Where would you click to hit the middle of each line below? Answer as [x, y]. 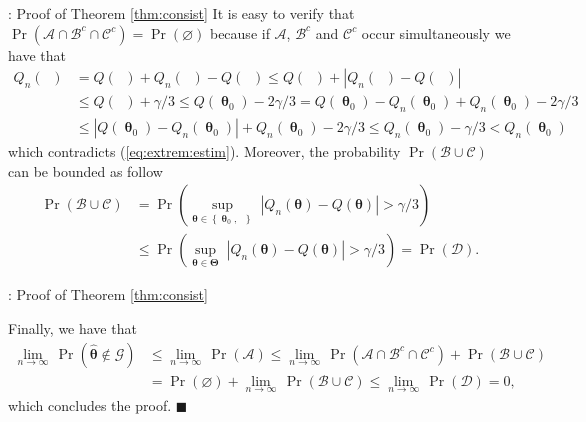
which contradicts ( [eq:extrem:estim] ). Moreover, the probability [204, 151]
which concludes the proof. [90, 404]
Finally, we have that [72, 327]
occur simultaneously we [436, 32]
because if [239, 32]
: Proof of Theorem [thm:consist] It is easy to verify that [181, 13]
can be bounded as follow [85, 170]
